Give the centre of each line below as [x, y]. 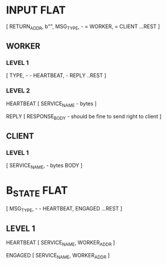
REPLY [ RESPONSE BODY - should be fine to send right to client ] [84, 117]
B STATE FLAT [37, 191]
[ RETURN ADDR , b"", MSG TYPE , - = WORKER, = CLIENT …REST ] [83, 27]
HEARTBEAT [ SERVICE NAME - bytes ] [51, 104]
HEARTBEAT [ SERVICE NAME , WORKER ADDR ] [61, 243]
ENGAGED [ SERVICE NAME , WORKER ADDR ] [58, 256]
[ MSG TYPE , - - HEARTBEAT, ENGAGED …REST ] [64, 209]
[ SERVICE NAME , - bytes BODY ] [45, 166]
